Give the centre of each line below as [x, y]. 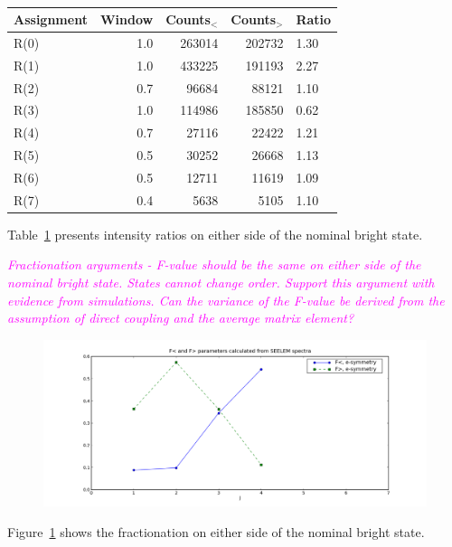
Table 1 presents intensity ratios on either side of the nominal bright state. [215, 234]
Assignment [51, 19]
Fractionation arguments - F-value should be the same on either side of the [214, 264]
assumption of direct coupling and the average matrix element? [181, 318]
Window [127, 19]
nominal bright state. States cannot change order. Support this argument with [221, 283]
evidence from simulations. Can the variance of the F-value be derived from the [226, 300]
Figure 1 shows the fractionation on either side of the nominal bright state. [216, 531]
